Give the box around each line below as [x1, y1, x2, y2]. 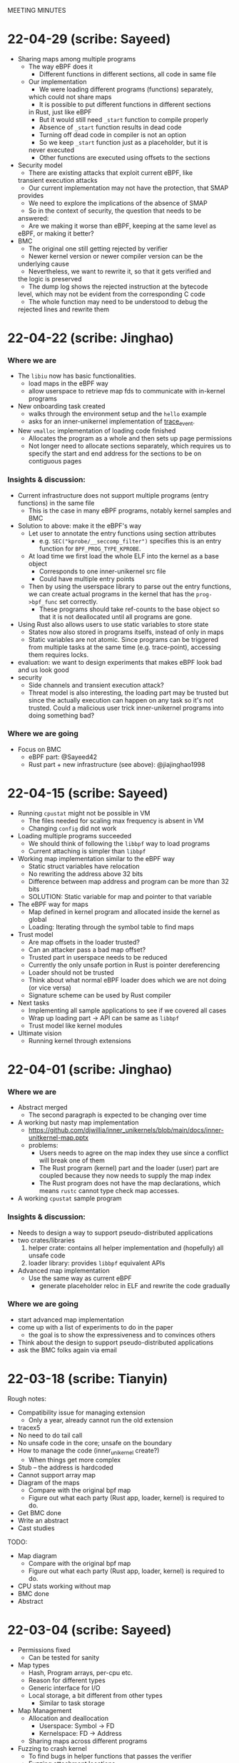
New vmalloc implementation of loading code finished [17, 426, 176, 435]
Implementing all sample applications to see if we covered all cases [28, 1006, 227, 1015]
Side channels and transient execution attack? [28, 680, 164, 689]
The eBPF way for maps [17, 900, 89, 908]
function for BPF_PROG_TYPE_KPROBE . [39, 544, 141, 553]
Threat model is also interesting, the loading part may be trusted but [28, 688, 229, 697]
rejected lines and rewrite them [17, 305, 109, 313]
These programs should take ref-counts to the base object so [39, 605, 220, 613]
